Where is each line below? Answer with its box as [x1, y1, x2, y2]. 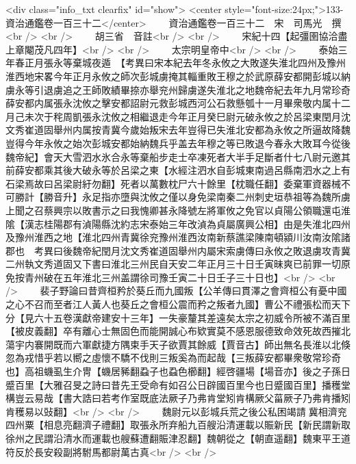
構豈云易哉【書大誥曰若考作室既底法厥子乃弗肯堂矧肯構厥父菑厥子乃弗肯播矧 [5, 391, 351, 405]
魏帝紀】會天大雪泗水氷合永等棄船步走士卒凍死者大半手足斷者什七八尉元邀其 [5, 149, 351, 164]
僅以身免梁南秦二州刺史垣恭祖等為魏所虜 [168, 190, 351, 204]
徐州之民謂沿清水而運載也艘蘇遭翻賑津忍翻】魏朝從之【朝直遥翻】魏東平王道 [5, 431, 351, 445]
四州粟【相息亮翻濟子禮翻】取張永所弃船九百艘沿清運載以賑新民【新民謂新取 [5, 417, 351, 432]
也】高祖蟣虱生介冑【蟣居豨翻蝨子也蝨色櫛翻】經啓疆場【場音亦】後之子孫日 [5, 364, 351, 378]
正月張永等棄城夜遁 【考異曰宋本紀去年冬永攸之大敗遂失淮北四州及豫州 [24, 55, 346, 70]
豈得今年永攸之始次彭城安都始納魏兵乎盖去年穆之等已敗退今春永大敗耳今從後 [5, 136, 351, 150]
